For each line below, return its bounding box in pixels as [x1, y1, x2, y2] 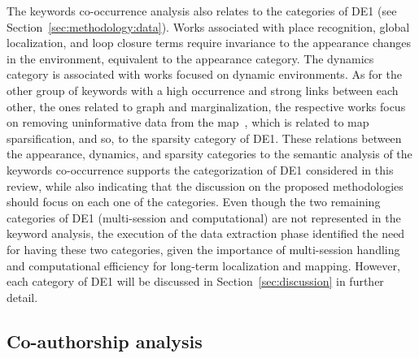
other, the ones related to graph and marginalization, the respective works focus [7, 97, 406, 114]
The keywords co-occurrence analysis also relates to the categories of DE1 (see [7, 2, 397, 19]
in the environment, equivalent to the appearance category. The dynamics [7, 50, 374, 67]
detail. [7, 288, 38, 305]
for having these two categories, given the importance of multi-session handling [7, 240, 400, 257]
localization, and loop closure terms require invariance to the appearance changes [7, 34, 412, 51]
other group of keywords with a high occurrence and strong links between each [7, 81, 399, 98]
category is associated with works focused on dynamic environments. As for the [7, 66, 402, 83]
